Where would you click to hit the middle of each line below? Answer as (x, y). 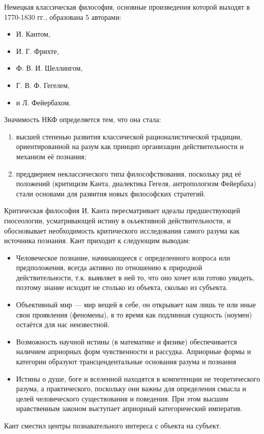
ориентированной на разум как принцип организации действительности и (130, 146)
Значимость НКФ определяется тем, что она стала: (83, 119)
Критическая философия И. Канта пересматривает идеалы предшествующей (122, 210)
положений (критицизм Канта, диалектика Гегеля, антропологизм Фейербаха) (136, 183)
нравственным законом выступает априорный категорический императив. (129, 408)
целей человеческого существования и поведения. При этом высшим (122, 398)
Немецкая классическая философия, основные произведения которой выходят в (127, 7)
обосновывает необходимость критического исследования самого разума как (122, 230)
